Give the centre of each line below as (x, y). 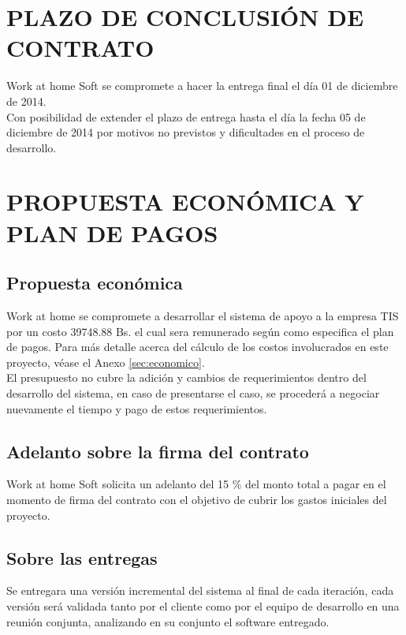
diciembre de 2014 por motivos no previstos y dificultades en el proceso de (186, 132)
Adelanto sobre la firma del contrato (158, 451)
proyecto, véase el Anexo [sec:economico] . (106, 362)
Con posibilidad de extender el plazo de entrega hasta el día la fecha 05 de (186, 116)
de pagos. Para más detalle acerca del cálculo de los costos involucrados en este (197, 347)
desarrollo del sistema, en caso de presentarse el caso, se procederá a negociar (193, 393)
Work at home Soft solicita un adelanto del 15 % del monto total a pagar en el (196, 484)
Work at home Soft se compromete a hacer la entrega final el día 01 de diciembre (202, 86)
